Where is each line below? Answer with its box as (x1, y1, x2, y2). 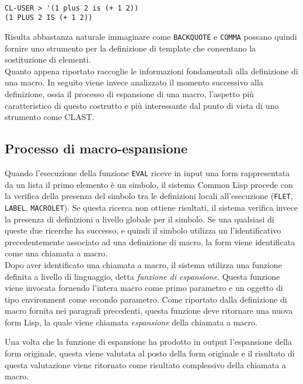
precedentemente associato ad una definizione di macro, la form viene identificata (5, 235, 295, 248)
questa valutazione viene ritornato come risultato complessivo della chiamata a (5, 358, 286, 371)
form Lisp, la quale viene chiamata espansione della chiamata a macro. (5, 316, 257, 328)
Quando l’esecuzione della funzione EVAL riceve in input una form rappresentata (5, 166, 290, 179)
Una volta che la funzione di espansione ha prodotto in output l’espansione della (5, 335, 292, 348)
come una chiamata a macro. (5, 247, 108, 259)
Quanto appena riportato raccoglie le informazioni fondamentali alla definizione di (5, 64, 298, 77)
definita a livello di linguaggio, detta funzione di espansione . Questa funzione (5, 270, 280, 282)
